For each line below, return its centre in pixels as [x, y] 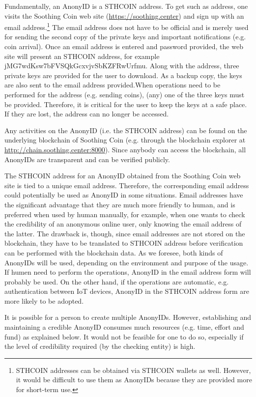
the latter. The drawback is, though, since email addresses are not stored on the [125, 233]
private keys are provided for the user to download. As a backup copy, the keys [123, 75]
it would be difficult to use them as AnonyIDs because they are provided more [134, 380]
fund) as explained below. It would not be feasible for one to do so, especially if [124, 336]
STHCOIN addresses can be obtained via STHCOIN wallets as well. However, [133, 370]
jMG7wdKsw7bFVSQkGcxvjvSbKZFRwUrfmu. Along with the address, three [122, 66]
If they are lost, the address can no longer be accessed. [87, 114]
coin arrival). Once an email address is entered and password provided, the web [124, 46]
